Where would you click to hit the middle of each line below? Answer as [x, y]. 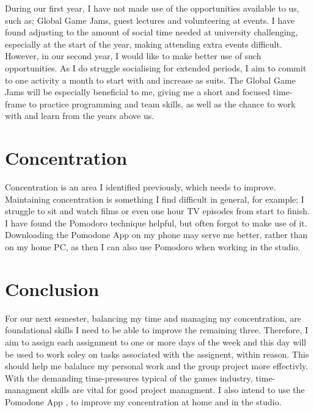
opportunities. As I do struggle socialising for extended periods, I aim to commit [156, 67]
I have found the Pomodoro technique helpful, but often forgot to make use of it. [156, 222]
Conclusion [52, 288]
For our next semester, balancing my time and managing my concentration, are [153, 318]
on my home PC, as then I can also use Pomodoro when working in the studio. [153, 247]
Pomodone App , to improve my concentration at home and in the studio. [143, 401]
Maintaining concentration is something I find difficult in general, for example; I [155, 199]
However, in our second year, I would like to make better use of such [133, 56]
